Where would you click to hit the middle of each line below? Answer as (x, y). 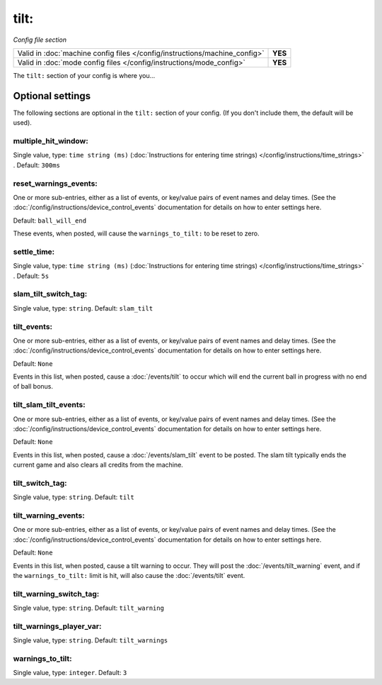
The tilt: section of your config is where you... (84, 75)
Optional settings (52, 96)
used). (22, 123)
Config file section (40, 40)
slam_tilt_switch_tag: (50, 294)
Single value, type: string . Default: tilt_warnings (91, 640)
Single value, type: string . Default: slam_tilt (83, 308)
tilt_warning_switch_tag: (56, 594)
